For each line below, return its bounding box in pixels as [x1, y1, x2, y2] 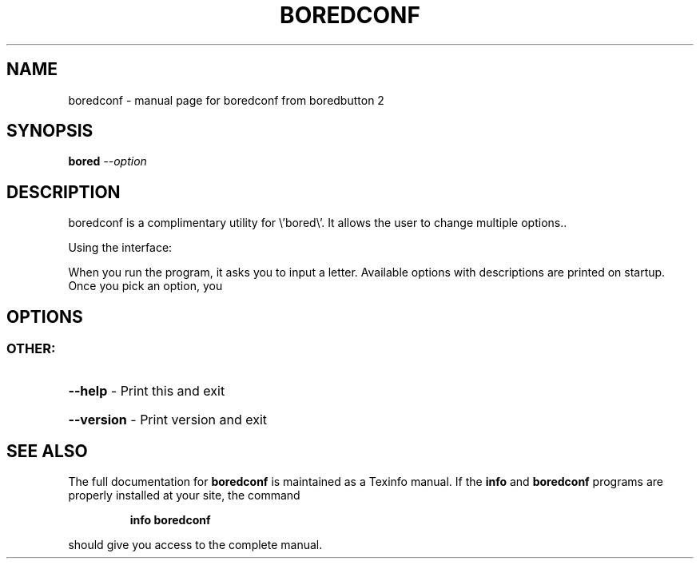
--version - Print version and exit [68, 411, 268, 428]
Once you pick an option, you [68, 279, 223, 293]
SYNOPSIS [6, 121, 93, 141]
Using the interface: [68, 241, 173, 255]
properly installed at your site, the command [68, 488, 300, 503]
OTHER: [6, 340, 56, 357]
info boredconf [129, 513, 211, 527]
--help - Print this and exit [68, 382, 225, 399]
